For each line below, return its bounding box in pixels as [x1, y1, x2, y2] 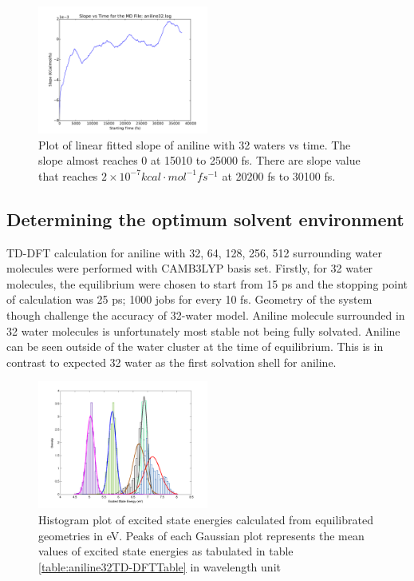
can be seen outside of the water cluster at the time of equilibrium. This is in [6, 338, 384, 355]
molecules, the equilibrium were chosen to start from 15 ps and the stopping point [6, 275, 408, 292]
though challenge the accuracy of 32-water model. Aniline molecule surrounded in [6, 306, 405, 323]
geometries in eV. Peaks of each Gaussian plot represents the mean [38, 527, 365, 543]
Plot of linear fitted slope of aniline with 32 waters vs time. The [38, 136, 351, 153]
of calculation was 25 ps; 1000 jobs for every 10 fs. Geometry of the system [6, 291, 373, 308]
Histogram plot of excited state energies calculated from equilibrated [38, 511, 373, 527]
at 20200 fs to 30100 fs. [222, 167, 336, 184]
